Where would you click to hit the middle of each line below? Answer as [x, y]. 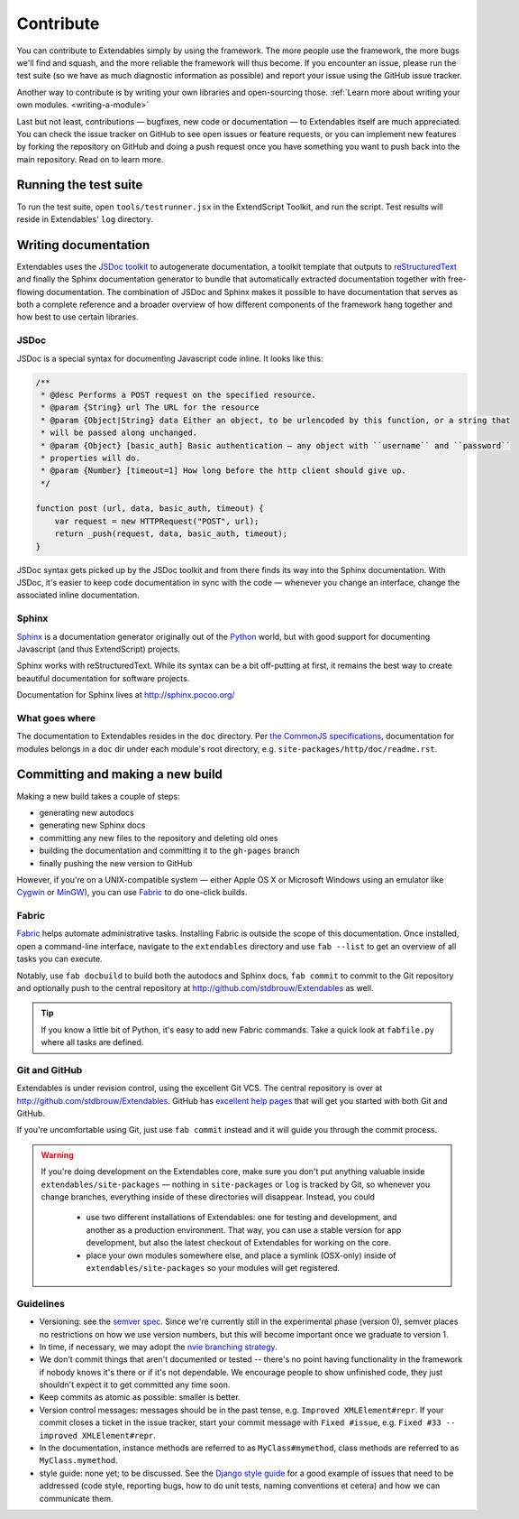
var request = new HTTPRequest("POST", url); [157, 521]
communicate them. [76, 1498]
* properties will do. [91, 458]
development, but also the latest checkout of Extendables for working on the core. [239, 1243]
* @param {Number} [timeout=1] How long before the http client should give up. [224, 471]
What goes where [56, 718]
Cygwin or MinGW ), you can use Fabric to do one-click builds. [132, 893]
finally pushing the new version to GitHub [116, 863]
